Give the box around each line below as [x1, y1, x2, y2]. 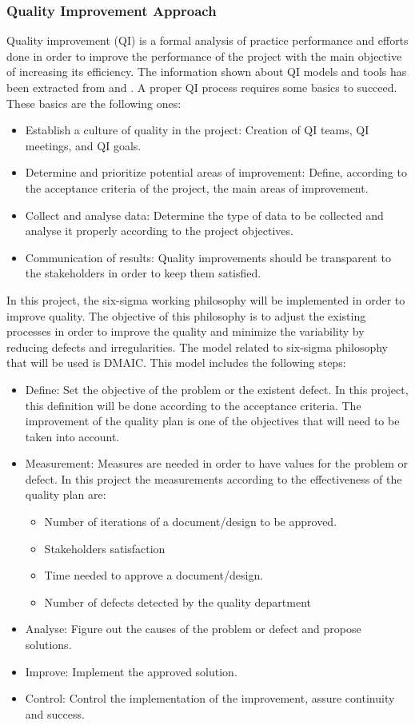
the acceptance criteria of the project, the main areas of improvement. [25, 179, 369, 196]
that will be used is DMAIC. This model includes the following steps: [6, 354, 346, 371]
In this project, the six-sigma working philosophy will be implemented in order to [6, 291, 405, 308]
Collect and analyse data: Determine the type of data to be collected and [25, 206, 384, 223]
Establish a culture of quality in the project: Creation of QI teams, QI [25, 121, 369, 138]
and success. [25, 705, 85, 722]
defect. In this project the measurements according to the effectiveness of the [25, 470, 402, 487]
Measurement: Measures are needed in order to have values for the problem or [25, 455, 408, 472]
